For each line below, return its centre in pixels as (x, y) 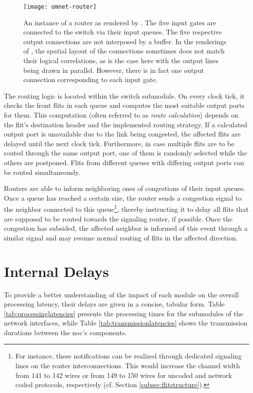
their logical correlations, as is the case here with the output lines (121, 60)
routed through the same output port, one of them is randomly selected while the (126, 153)
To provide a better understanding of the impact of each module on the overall (121, 294)
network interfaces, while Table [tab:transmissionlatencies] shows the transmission (126, 323)
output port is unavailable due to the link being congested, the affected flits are (122, 134)
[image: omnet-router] (60, 7)
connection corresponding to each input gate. (90, 79)
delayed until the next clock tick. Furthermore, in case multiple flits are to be (119, 143)
